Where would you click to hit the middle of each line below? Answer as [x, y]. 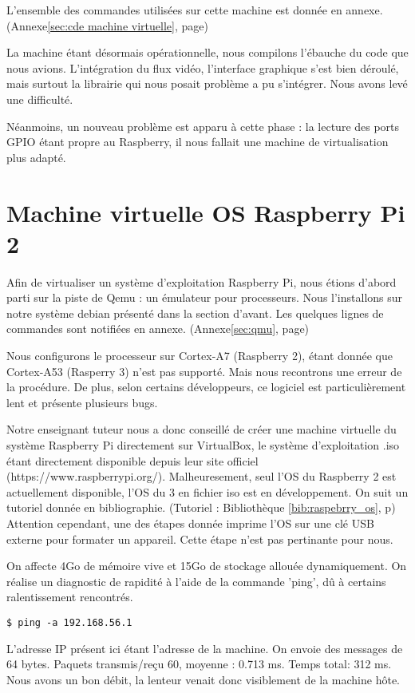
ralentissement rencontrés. [70, 597]
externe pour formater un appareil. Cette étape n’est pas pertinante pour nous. [200, 539]
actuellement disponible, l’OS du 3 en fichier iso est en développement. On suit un [207, 491]
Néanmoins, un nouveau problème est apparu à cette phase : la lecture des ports [203, 126]
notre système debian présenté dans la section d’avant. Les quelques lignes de [195, 313]
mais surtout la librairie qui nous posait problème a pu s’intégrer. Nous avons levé [207, 83]
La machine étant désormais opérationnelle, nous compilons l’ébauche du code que [207, 52]
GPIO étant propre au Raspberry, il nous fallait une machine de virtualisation [198, 142]
